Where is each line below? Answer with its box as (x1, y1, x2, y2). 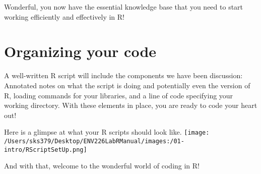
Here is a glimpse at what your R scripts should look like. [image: (4, 127, 210, 137)
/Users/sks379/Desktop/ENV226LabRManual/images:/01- (4, 137, 184, 145)
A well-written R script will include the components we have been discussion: (4, 70, 243, 81)
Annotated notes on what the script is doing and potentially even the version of (4, 80, 250, 90)
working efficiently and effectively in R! (4, 11, 124, 22)
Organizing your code (4, 41, 157, 62)
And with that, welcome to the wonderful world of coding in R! (4, 160, 200, 171)
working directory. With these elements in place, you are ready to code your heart (4, 100, 257, 110)
